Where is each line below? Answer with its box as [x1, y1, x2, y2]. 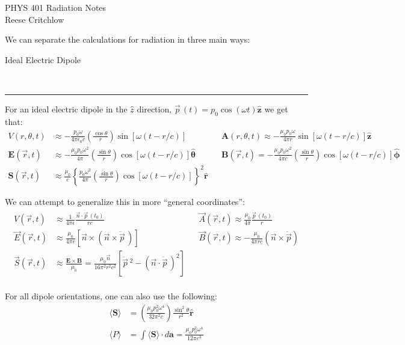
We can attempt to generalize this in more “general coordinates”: [5, 195, 245, 208]
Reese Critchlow [5, 13, 64, 25]
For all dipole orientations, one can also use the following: [5, 290, 217, 302]
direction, [137, 102, 172, 115]
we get [264, 102, 288, 115]
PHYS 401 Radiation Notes [5, 1, 107, 13]
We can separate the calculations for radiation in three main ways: [5, 33, 250, 46]
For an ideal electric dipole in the [5, 102, 128, 115]
